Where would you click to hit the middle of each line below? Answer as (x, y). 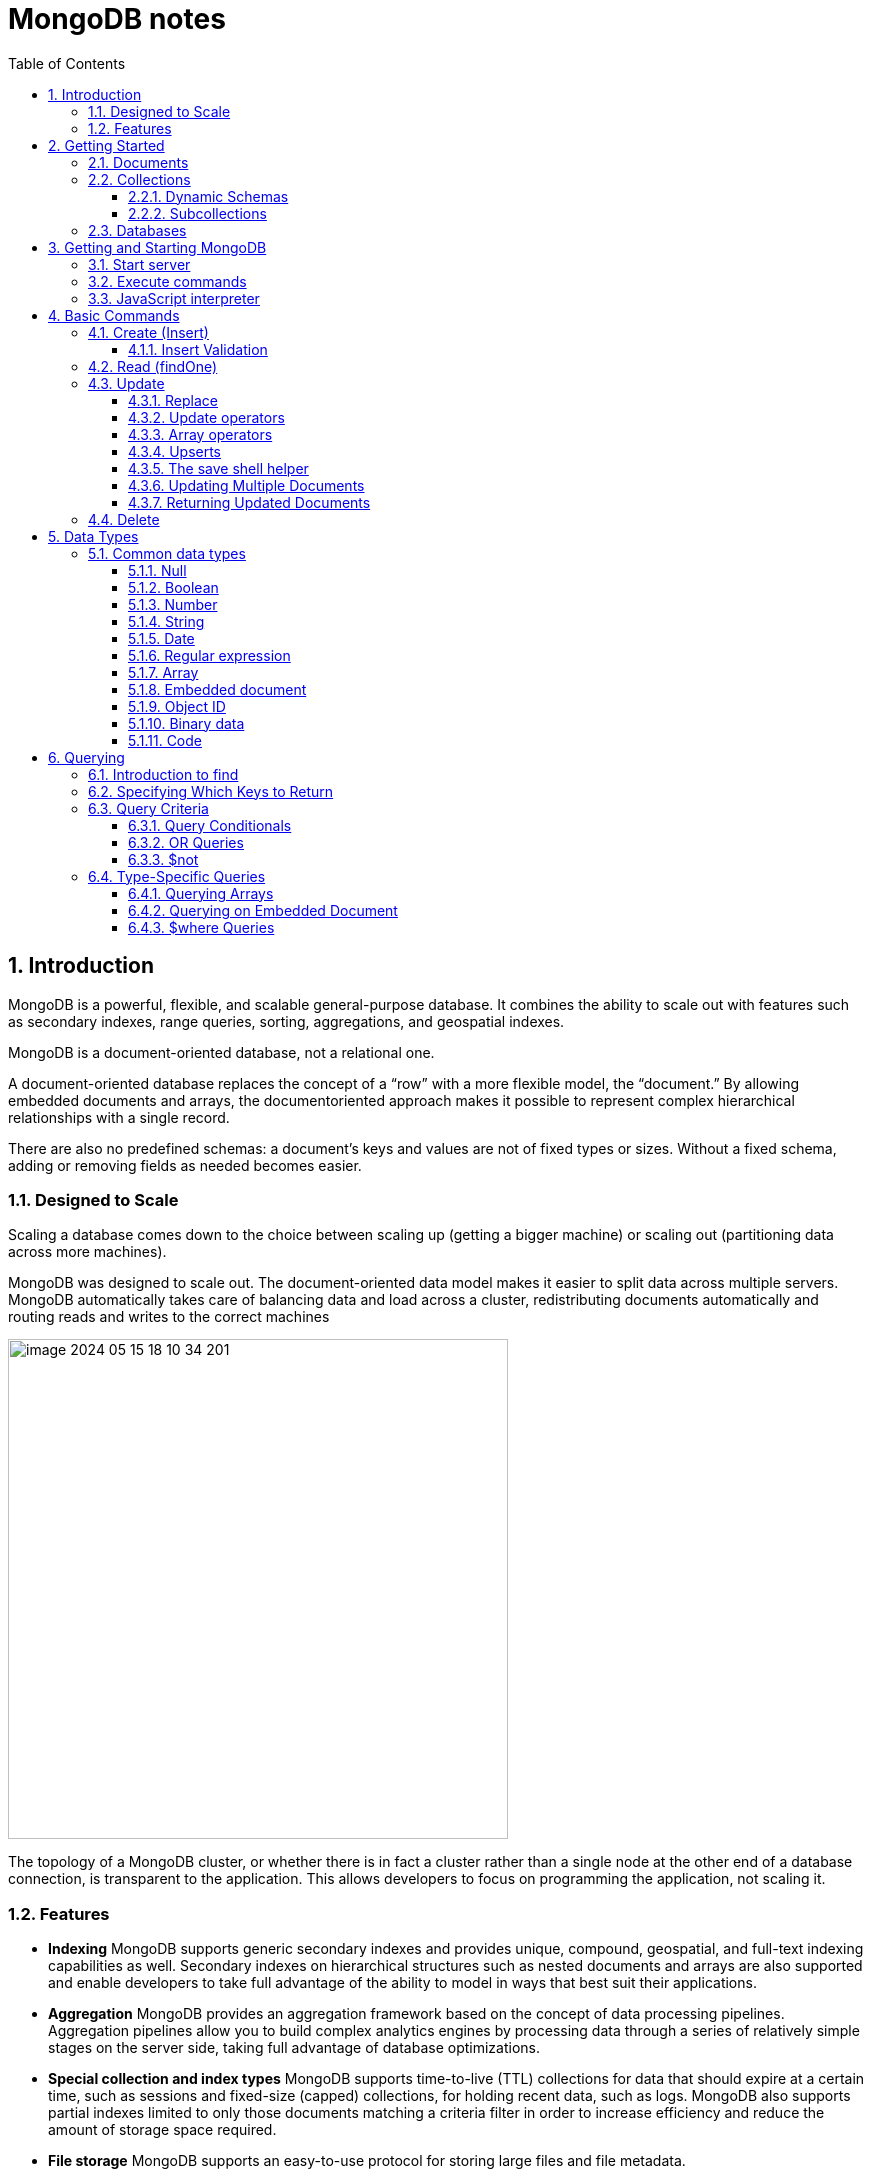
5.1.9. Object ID (177, 706)
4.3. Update (126, 383)
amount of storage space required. (162, 2130)
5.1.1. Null (157, 570)
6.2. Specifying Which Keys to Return (211, 791)
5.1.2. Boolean (173, 587)
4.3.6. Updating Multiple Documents (246, 485)
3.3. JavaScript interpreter (174, 298)
